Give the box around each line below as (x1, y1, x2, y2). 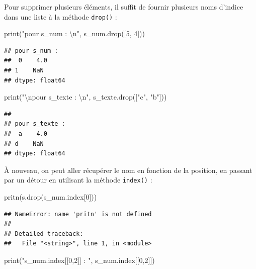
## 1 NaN (4, 67, 44, 74)
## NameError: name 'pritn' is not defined (4, 210, 152, 218)
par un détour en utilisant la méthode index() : (4, 174, 152, 185)
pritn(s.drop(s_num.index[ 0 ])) (4, 192, 97, 202)
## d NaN (4, 140, 44, 147)
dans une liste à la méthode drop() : (4, 11, 117, 22)
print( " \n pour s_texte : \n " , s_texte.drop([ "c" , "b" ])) (4, 92, 167, 102)
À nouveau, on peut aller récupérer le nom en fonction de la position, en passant (4, 164, 252, 175)
